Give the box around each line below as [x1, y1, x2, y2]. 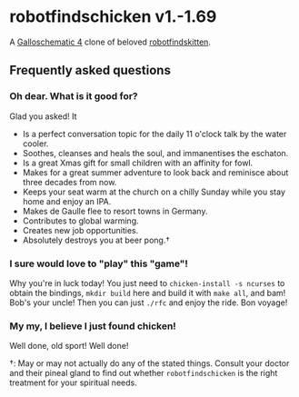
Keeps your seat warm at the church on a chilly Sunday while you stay [22, 186, 286, 197]
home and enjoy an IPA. [22, 195, 112, 206]
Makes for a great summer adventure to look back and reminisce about [22, 166, 289, 178]
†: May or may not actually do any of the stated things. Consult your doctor [9, 358, 290, 369]
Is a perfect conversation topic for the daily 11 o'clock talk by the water [22, 128, 287, 139]
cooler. [22, 138, 49, 149]
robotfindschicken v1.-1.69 [9, 6, 217, 27]
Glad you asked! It [9, 111, 77, 122]
